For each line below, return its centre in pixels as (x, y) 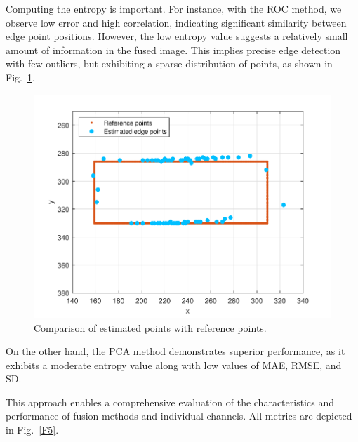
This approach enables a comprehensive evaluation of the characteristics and (170, 402)
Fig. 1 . (20, 77)
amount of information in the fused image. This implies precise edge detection (173, 49)
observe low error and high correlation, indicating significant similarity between (176, 22)
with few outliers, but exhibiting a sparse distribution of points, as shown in (169, 63)
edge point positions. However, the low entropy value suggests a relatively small (177, 36)
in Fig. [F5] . (32, 430)
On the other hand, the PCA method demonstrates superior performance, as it (175, 351)
